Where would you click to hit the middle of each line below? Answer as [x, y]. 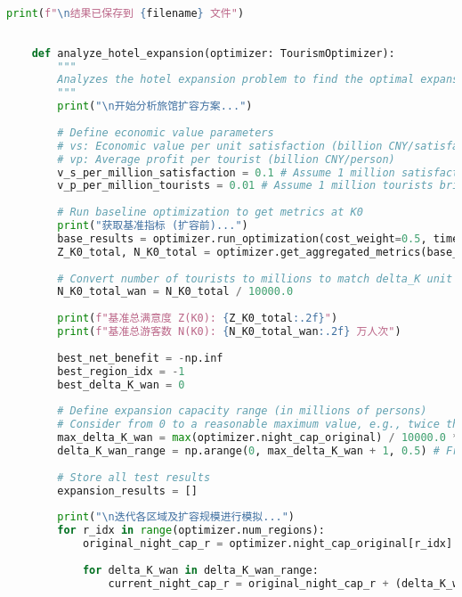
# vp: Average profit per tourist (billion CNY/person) [226, 159]
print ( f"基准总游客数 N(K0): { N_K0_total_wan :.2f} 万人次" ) [229, 331]
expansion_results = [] [127, 491]
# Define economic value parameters [166, 132]
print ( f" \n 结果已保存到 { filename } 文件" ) [126, 13]
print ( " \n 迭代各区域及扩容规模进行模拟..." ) [176, 517]
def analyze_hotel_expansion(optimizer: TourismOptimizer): [213, 53]
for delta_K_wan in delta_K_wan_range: [200, 570]
